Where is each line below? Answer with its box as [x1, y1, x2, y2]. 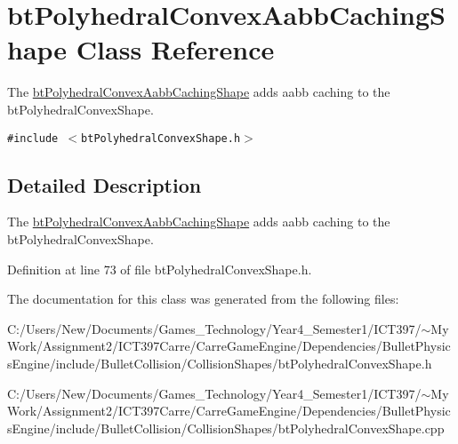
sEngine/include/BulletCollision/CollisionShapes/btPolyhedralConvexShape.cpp [7, 418, 445, 437]
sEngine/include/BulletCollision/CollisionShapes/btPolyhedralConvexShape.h [7, 353, 432, 372]
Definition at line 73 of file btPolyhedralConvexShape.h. [7, 259, 312, 278]
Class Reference [76, 31, 275, 67]
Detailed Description [7, 170, 202, 198]
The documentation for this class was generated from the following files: [7, 289, 399, 308]
